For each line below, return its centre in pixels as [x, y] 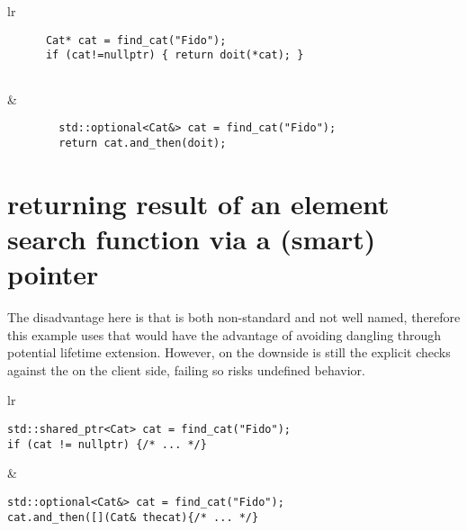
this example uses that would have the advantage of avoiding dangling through [225, 334]
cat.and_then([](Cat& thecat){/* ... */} [133, 517]
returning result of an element [198, 203]
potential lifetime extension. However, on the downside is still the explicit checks [229, 352]
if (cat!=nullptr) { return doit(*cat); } [175, 55]
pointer [53, 274]
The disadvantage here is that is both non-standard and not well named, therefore [234, 316]
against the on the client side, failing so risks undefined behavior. [186, 369]
